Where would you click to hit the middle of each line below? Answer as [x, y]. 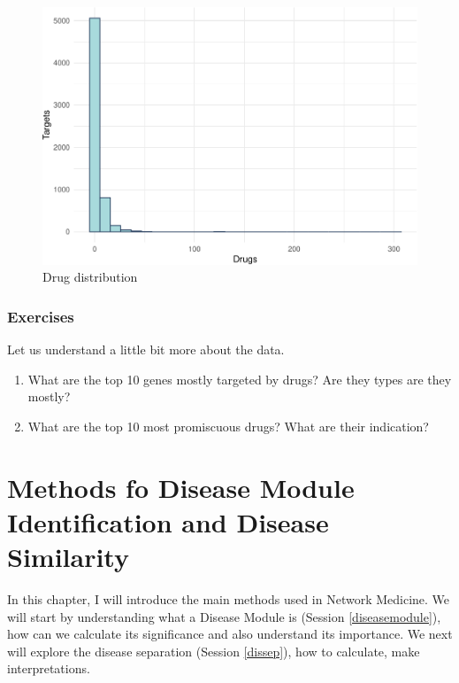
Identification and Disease [168, 521]
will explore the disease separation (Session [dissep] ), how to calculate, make [214, 651]
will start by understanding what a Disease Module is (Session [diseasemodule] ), [224, 616]
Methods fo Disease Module [181, 487]
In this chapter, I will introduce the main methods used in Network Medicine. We [229, 599]
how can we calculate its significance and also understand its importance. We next [230, 634]
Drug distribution [90, 277]
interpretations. [49, 668]
